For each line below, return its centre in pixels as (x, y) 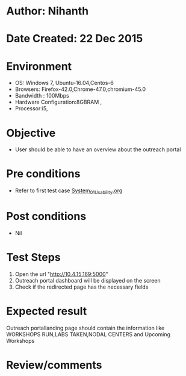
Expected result (47, 311)
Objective (31, 133)
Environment (39, 66)
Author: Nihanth (48, 11)
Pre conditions (43, 174)
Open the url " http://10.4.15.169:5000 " (61, 274)
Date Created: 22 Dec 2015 (75, 39)
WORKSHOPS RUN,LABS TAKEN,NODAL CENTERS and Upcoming (88, 334)
